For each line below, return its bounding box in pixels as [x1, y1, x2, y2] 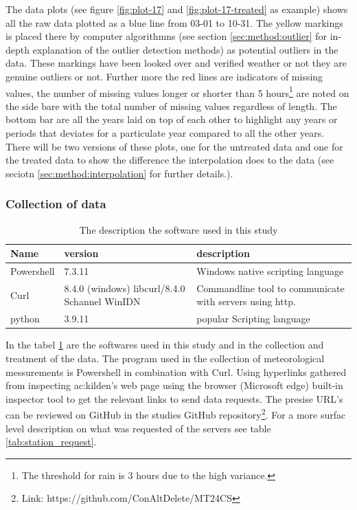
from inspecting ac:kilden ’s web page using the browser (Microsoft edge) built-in [5, 378, 343, 392]
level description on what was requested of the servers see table [5, 421, 271, 435]
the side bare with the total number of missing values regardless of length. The [5, 98, 337, 113]
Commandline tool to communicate [196, 280, 345, 295]
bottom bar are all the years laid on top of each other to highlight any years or [5, 112, 338, 126]
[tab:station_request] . [5, 434, 97, 449]
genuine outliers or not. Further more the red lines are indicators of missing [5, 69, 323, 83]
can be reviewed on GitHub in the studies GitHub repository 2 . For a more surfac [5, 406, 346, 422]
